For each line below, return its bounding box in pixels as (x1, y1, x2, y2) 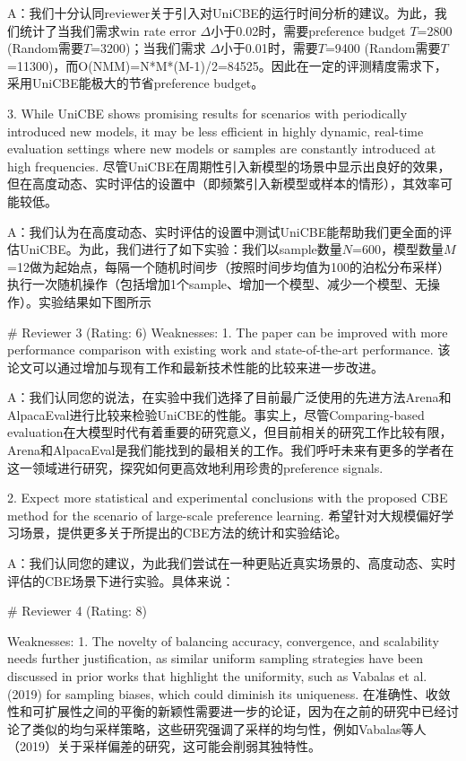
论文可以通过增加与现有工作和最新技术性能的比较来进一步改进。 (7, 357, 384, 376)
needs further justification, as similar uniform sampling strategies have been (7, 649, 423, 668)
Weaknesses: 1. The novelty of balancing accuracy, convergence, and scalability (7, 631, 439, 650)
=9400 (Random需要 (324, 39, 441, 57)
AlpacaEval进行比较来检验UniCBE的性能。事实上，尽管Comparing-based (7, 405, 425, 424)
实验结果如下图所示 (38, 292, 151, 311)
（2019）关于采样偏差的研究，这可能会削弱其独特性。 (7, 737, 321, 756)
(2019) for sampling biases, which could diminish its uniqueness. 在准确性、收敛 (7, 684, 451, 703)
